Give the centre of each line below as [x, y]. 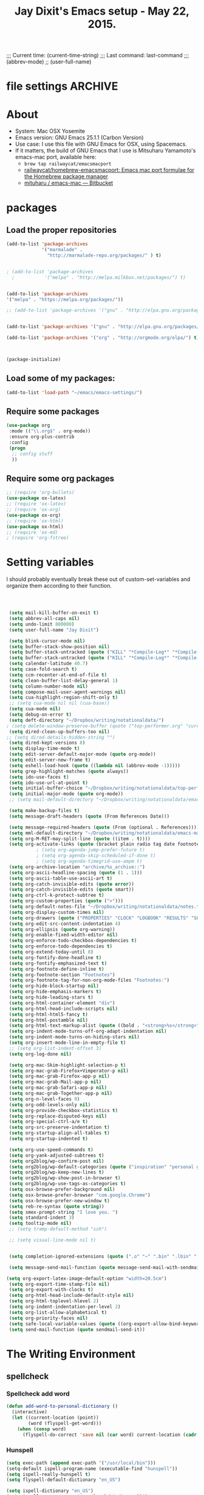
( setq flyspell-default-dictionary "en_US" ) [63, 1480]
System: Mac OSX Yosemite [50, 131]
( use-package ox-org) [34, 515]
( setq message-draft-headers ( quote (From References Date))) [89, 816]
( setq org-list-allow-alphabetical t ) [58, 1312]
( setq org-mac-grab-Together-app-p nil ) [61, 1094]
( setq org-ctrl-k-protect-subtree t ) [56, 895]
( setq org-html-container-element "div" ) [62, 1003]
